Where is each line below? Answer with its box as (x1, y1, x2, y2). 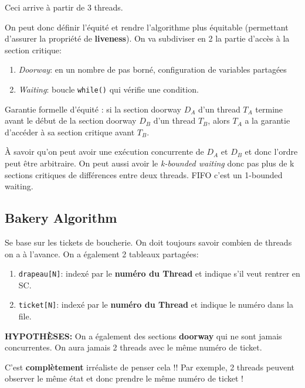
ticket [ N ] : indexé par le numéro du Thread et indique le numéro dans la (18, 298, 293, 311)
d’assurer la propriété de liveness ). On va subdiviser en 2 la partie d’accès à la (5, 32, 290, 45)
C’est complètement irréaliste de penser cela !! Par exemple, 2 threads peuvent (5, 360, 294, 373)
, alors (208, 114, 230, 127)
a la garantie (245, 114, 290, 127)
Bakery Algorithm (5, 209, 117, 227)
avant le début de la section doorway (5, 114, 137, 127)
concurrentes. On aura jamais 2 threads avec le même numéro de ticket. (5, 341, 262, 353)
